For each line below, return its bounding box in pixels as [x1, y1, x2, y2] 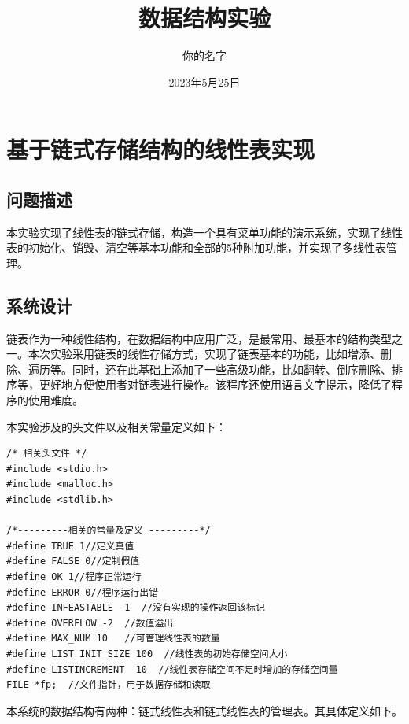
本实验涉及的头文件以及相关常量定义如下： [6, 418, 227, 434]
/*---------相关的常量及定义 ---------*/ [6, 525, 211, 537]
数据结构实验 [138, 2, 271, 34]
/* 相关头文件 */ [6, 448, 87, 460]
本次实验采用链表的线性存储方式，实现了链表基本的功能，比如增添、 [28, 345, 381, 362]
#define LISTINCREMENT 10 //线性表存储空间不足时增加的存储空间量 [6, 663, 338, 675]
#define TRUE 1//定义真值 [6, 540, 134, 552]
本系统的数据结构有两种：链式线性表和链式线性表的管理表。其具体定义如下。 [6, 702, 403, 718]
